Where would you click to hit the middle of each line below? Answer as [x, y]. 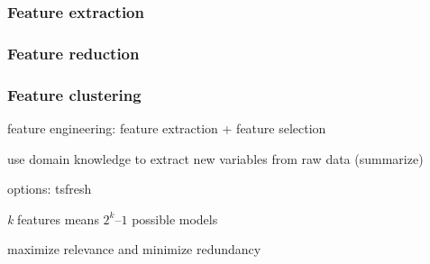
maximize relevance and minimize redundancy [134, 249]
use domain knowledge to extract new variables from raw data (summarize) [215, 158]
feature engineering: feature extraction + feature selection [167, 127]
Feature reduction [73, 53]
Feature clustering [74, 94]
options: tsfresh [50, 189]
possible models [175, 218]
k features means [53, 218]
